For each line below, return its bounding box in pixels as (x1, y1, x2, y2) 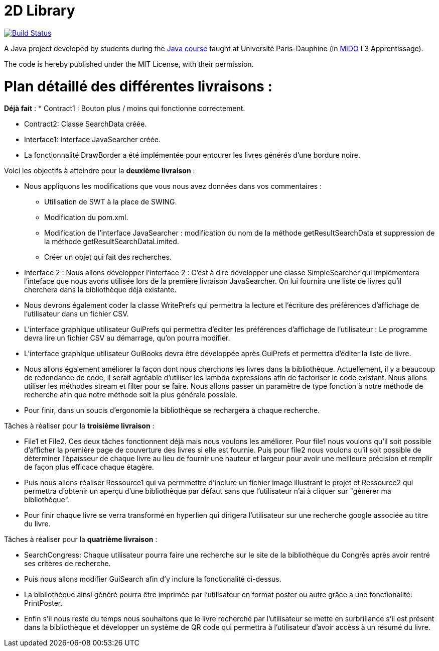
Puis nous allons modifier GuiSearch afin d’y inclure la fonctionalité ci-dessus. (24, 575, 281, 584)
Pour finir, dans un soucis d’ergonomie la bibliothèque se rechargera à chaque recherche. (24, 406, 320, 415)
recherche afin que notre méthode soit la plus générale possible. (24, 390, 237, 399)
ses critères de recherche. (24, 559, 111, 568)
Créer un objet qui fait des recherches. (44, 253, 172, 262)
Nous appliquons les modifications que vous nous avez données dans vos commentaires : (24, 182, 322, 191)
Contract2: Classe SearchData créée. (24, 120, 147, 129)
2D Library (4, 2, 75, 19)
